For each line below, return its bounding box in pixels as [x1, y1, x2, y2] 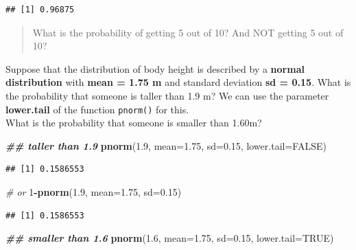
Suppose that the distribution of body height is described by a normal [5, 61, 305, 76]
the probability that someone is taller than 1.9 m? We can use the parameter [5, 88, 329, 102]
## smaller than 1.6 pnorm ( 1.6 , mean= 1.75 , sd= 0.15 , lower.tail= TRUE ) [5, 231, 334, 245]
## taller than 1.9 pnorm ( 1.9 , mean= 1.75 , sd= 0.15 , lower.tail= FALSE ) [5, 138, 327, 152]
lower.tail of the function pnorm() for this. [5, 102, 189, 116]
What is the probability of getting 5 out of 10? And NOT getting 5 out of [32, 25, 344, 39]
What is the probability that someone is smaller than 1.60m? [5, 115, 262, 130]
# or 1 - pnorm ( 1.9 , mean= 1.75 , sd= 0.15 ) [5, 185, 182, 198]
